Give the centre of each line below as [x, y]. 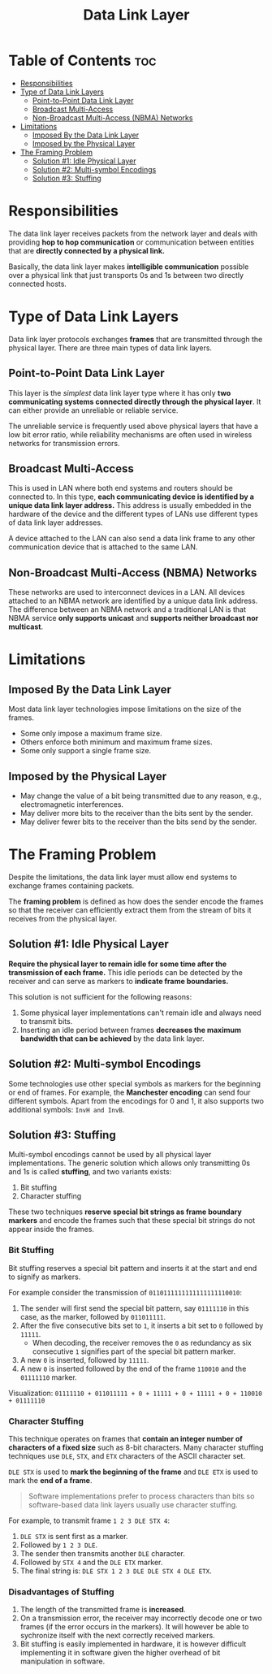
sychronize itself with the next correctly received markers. [117, 1636]
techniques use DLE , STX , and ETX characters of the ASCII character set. [127, 1456]
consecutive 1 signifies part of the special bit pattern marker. [134, 1351]
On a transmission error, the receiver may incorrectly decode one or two [141, 1618]
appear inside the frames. [52, 1229]
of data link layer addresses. [56, 523]
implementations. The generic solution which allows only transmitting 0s [129, 1163]
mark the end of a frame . [50, 1481]
